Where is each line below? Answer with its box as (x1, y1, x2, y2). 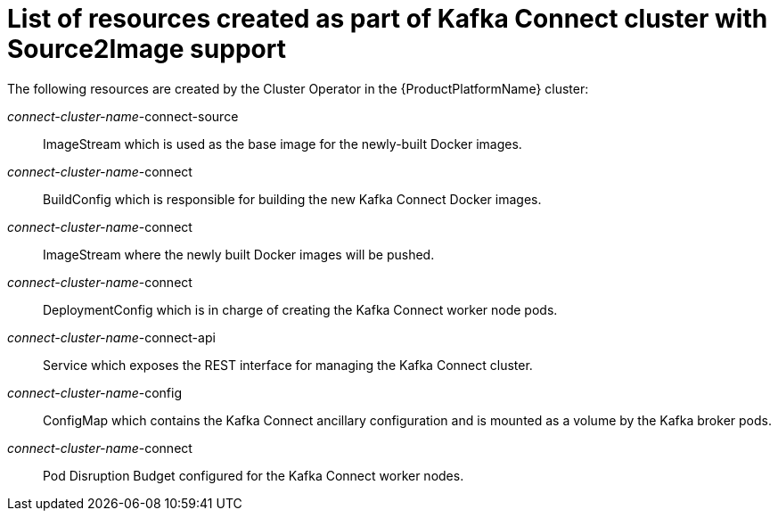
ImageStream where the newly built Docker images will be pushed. (43, 246, 435, 262)
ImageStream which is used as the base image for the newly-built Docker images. (43, 136, 522, 152)
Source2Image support (7, 34, 286, 64)
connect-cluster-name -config (7, 384, 183, 400)
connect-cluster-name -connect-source (7, 108, 239, 124)
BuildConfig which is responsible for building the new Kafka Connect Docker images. (43, 191, 542, 207)
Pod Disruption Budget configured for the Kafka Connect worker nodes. (43, 467, 464, 483)
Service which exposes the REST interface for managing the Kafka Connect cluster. (43, 357, 533, 373)
